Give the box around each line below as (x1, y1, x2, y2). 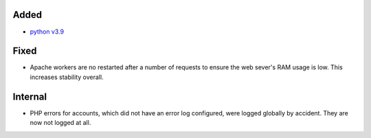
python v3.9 (30, 27, 65, 36)
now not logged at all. (30, 119, 91, 127)
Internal (12, 91, 47, 102)
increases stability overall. (30, 73, 104, 81)
